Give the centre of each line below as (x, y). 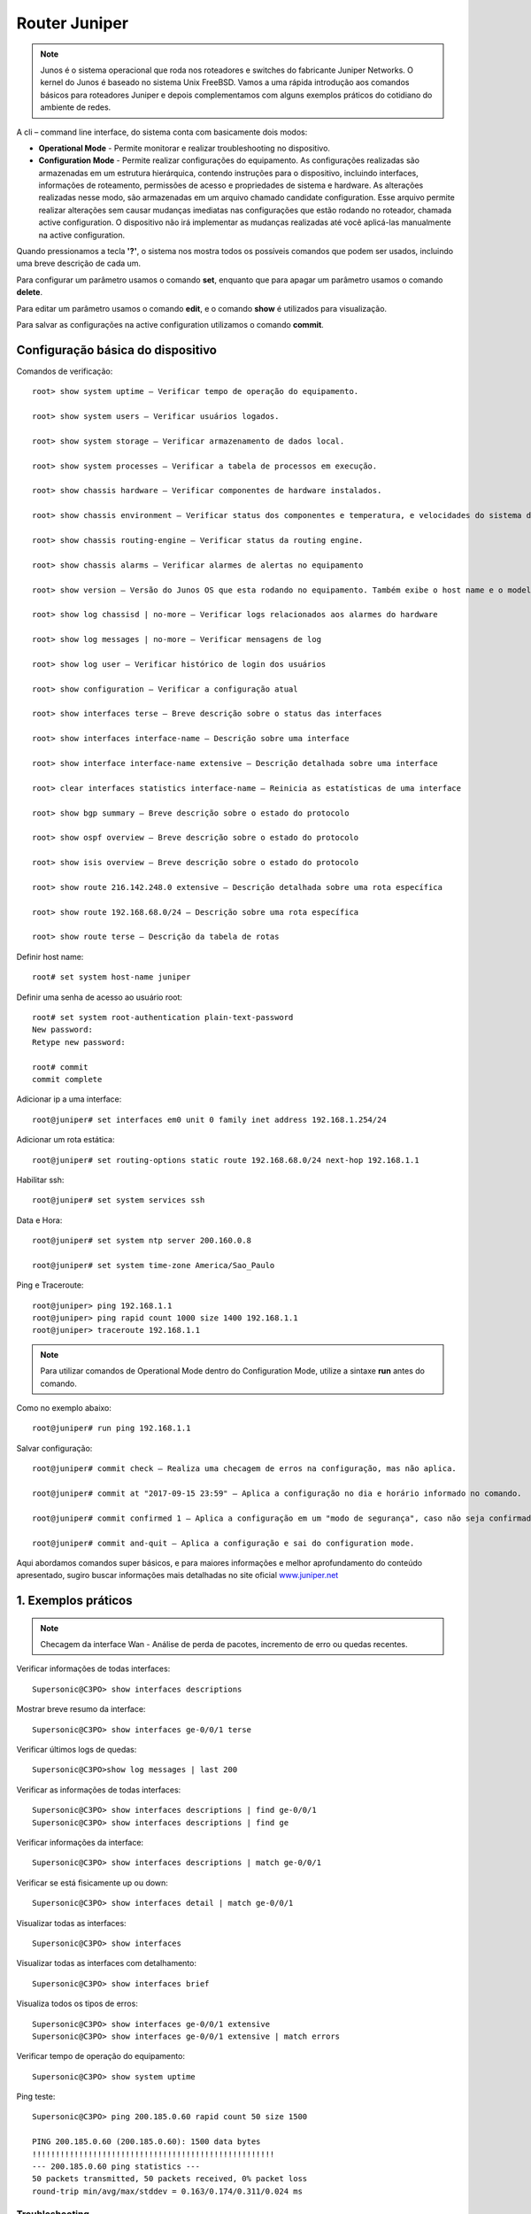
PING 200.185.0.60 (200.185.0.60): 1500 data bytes (146, 2142)
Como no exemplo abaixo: (64, 1408)
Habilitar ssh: (40, 1180)
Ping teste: (36, 2097)
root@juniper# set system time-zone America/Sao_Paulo (154, 1265)
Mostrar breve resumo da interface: (81, 1709)
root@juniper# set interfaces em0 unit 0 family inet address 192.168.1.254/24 (209, 1119)
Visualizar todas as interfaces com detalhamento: (106, 1963)
